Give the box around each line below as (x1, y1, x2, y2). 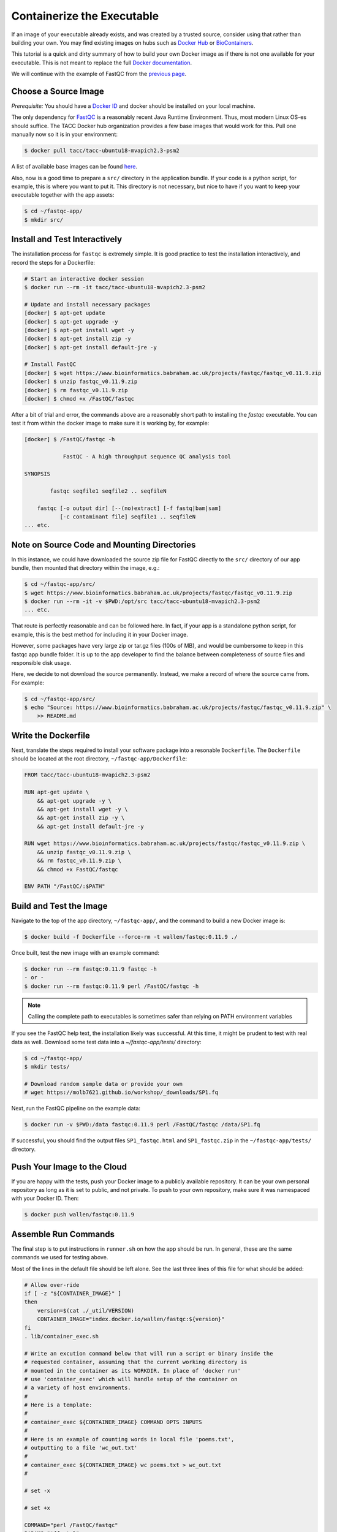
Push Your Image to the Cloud (11, 1161, 127, 1172)
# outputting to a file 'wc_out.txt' (24, 1444, 138, 1452)
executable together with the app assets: (11, 191, 115, 199)
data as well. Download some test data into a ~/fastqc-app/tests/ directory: (11, 1038, 202, 1045)
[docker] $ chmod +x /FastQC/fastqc (24, 395, 135, 403)
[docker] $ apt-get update (24, 309, 105, 317)
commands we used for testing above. (11, 1254, 108, 1261)
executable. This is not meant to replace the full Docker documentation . (11, 59, 192, 66)
